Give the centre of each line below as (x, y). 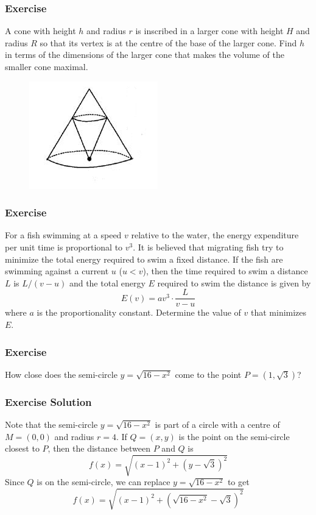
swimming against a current (57, 271)
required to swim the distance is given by (234, 282)
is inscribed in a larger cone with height (209, 31)
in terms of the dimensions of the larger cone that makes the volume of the (145, 55)
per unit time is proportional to (64, 247)
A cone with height (40, 31)
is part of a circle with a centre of (217, 424)
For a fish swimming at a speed (63, 235)
